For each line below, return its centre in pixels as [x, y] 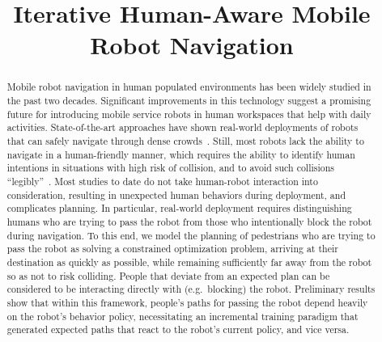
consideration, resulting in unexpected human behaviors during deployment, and [176, 194]
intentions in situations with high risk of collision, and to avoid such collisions [171, 168]
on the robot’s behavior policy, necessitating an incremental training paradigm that [183, 316]
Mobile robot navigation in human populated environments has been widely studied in [189, 87]
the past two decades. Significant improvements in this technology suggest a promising [189, 101]
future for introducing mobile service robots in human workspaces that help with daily [189, 114]
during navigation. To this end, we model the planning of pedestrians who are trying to [191, 235]
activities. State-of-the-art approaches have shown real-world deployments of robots [183, 127]
